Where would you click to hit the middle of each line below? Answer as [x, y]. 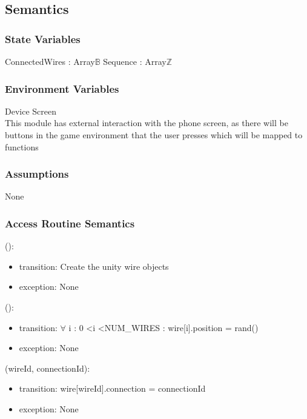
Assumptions [37, 174]
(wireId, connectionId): [48, 368]
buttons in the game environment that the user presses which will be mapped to [154, 135]
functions [22, 146]
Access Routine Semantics [70, 223]
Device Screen [31, 111]
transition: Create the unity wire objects [94, 266]
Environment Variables [62, 88]
